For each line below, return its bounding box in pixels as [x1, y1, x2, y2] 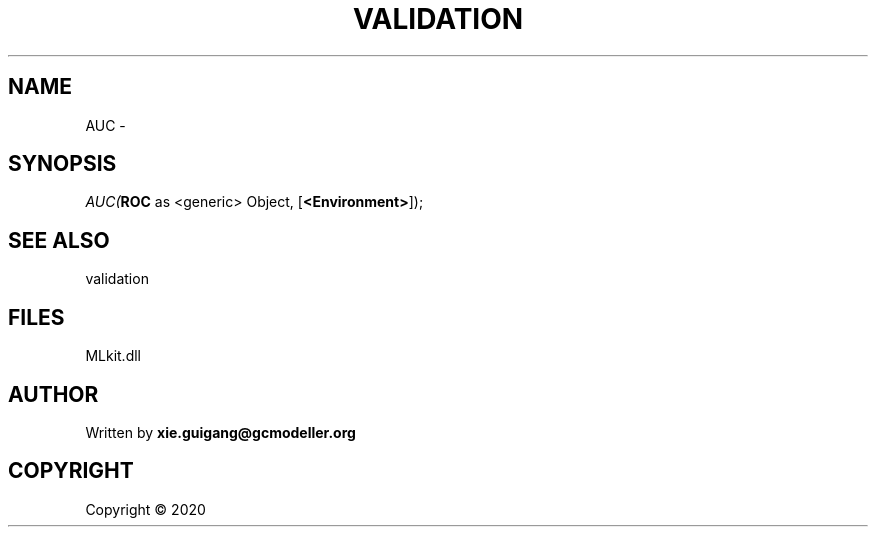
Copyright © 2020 [85, 500, 206, 518]
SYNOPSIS [8, 151, 117, 177]
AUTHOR [8, 381, 99, 407]
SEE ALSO [8, 227, 110, 253]
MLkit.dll [85, 347, 141, 365]
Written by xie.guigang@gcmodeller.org [85, 423, 356, 441]
